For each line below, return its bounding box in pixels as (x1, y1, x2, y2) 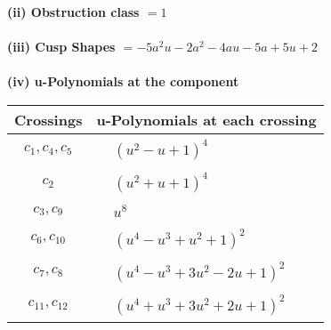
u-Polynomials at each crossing (96, 109, 317, 130)
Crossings (14, 109, 83, 130)
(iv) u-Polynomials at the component (7, 72, 239, 91)
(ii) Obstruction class (7, 3, 140, 20)
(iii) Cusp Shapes (7, 37, 116, 56)
